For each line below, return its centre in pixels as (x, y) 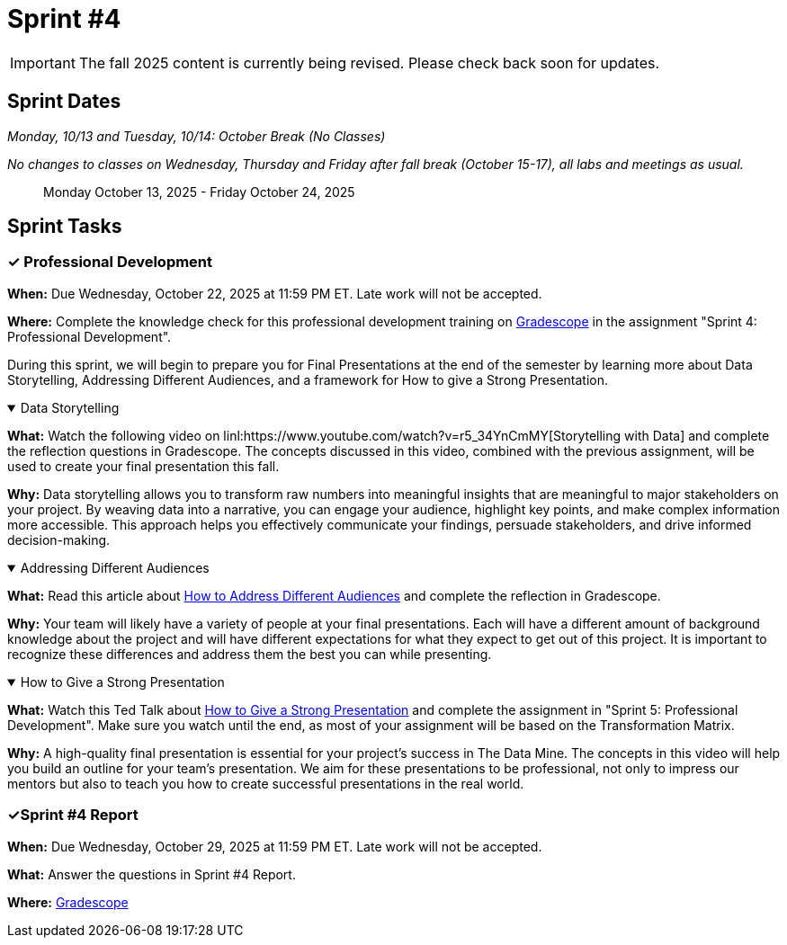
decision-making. (59, 539)
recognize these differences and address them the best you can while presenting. (250, 654)
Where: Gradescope (68, 902)
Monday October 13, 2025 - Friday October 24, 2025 (199, 192)
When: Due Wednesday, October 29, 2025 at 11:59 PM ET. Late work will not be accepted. (275, 846)
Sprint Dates (64, 102)
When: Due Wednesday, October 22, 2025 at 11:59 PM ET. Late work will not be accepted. (275, 293)
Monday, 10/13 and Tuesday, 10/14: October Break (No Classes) (197, 136)
